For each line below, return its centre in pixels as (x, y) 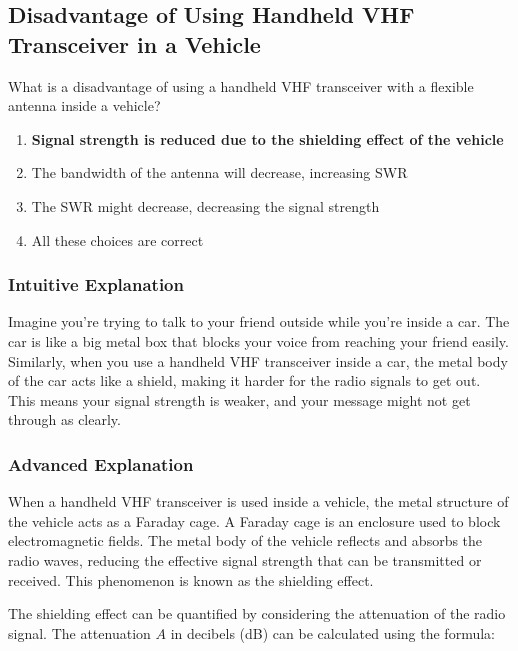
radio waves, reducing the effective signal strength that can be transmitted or (245, 559)
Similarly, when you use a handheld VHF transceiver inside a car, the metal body (258, 360)
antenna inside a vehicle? (84, 105)
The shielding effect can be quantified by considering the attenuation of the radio (257, 613)
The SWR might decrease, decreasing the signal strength (205, 205)
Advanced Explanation (101, 463)
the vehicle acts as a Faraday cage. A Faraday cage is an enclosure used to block (254, 520)
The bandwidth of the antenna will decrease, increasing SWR (219, 172)
